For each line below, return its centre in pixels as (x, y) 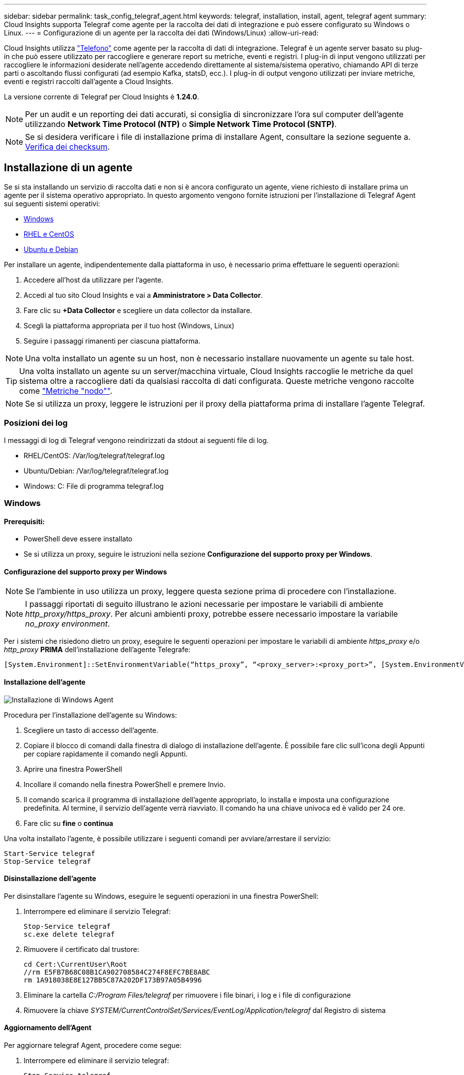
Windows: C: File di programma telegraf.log (94, 486)
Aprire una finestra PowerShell (73, 769)
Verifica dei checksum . (68, 147)
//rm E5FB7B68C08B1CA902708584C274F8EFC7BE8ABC (117, 972)
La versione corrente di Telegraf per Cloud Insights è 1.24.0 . (101, 97)
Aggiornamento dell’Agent (48, 1028)
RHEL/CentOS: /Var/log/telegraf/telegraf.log (94, 455)
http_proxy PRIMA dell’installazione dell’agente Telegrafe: (97, 650)
